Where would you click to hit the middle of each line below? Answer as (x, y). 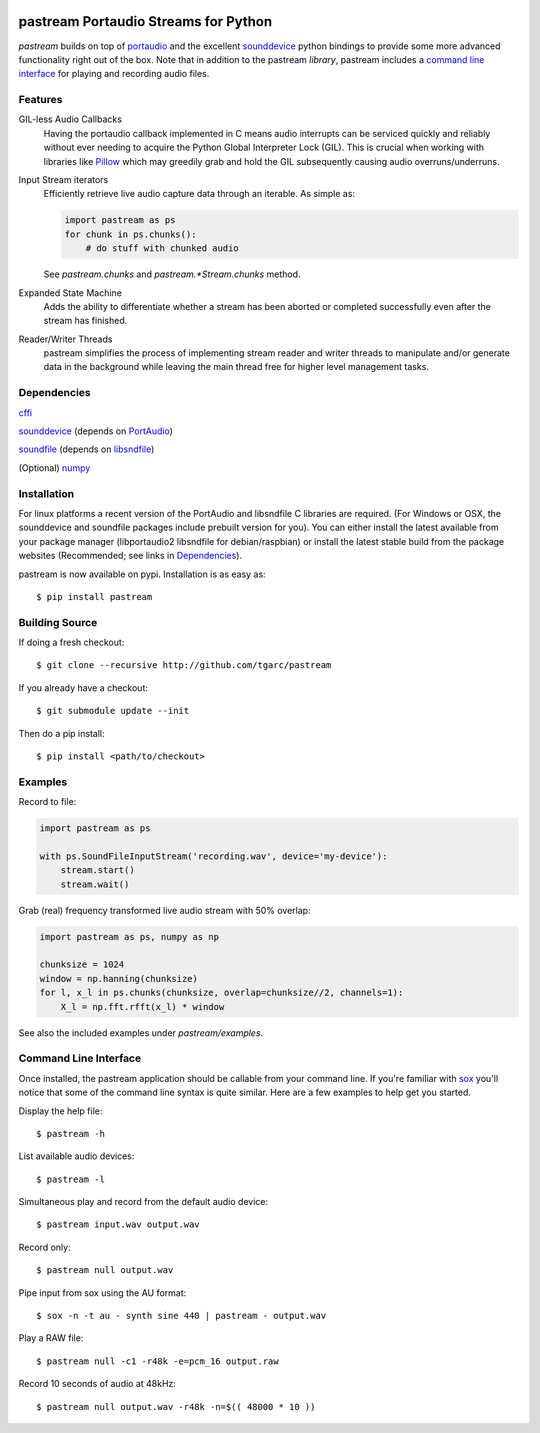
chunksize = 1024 (82, 964)
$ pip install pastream (94, 596)
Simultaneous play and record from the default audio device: (143, 1202)
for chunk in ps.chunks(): (130, 234)
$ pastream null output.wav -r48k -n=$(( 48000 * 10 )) (176, 1406)
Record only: (44, 1247)
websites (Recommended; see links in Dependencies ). (130, 556)
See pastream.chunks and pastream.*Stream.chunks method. (172, 274)
